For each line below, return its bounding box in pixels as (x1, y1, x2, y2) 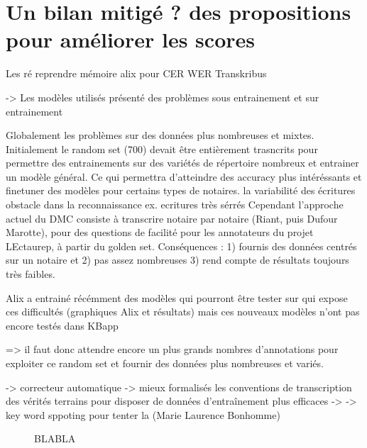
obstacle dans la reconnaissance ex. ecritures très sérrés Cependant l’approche (6, 197, 344, 212)
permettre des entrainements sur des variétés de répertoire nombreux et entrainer (6, 155, 359, 170)
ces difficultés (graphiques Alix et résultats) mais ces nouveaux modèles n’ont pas (6, 304, 360, 319)
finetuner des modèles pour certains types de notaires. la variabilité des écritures (6, 183, 356, 198)
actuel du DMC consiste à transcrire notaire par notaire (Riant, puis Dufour (6, 211, 338, 225)
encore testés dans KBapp (6, 318, 119, 332)
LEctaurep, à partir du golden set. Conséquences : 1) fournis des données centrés (6, 238, 357, 253)
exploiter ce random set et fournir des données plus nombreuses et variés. (6, 356, 324, 370)
